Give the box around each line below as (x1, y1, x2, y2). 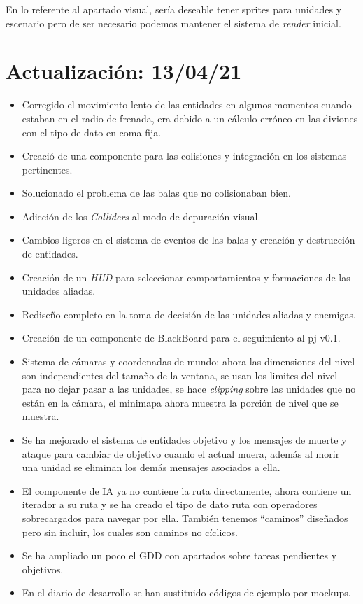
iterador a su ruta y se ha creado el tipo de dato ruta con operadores (22, 497, 318, 512)
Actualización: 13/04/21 (6, 57, 242, 85)
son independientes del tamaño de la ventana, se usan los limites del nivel (22, 367, 338, 382)
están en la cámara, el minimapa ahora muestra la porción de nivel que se (22, 395, 339, 409)
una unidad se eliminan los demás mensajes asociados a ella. (22, 460, 280, 475)
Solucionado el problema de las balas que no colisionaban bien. (22, 185, 291, 200)
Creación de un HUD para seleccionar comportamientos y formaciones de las (22, 269, 350, 284)
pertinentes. (22, 162, 73, 176)
